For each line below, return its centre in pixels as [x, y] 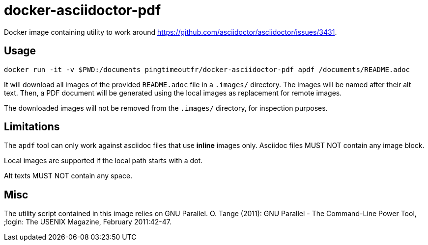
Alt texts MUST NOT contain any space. [68, 176]
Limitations [32, 127]
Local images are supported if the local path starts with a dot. [103, 161]
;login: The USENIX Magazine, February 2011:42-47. [88, 222]
